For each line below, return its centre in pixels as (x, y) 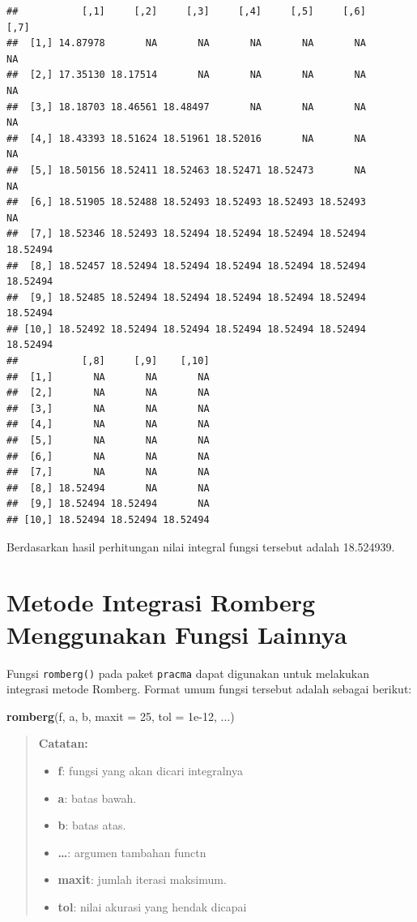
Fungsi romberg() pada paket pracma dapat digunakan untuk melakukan (188, 673)
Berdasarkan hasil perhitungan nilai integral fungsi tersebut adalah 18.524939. (201, 546)
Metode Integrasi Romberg (161, 602)
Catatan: (63, 743)
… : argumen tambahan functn (132, 852)
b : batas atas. (92, 825)
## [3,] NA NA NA (108, 408)
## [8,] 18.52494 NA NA (108, 488)
